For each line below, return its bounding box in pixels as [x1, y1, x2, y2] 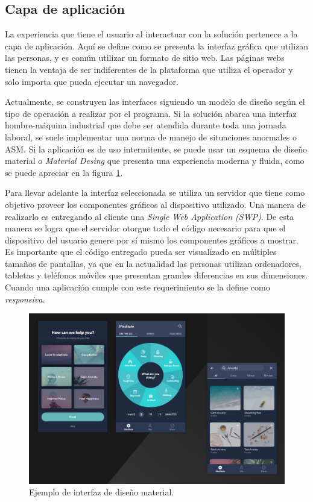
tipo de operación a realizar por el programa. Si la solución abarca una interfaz [5, 107, 297, 119]
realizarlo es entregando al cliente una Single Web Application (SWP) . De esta [5, 210, 294, 222]
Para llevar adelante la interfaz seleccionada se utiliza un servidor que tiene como [5, 186, 305, 199]
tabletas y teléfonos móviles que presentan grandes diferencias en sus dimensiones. [5, 269, 308, 281]
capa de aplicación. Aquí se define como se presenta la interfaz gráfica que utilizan [5, 39, 309, 52]
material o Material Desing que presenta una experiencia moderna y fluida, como [5, 154, 305, 167]
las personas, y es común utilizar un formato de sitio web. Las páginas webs [5, 51, 285, 64]
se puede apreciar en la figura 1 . [5, 166, 123, 178]
